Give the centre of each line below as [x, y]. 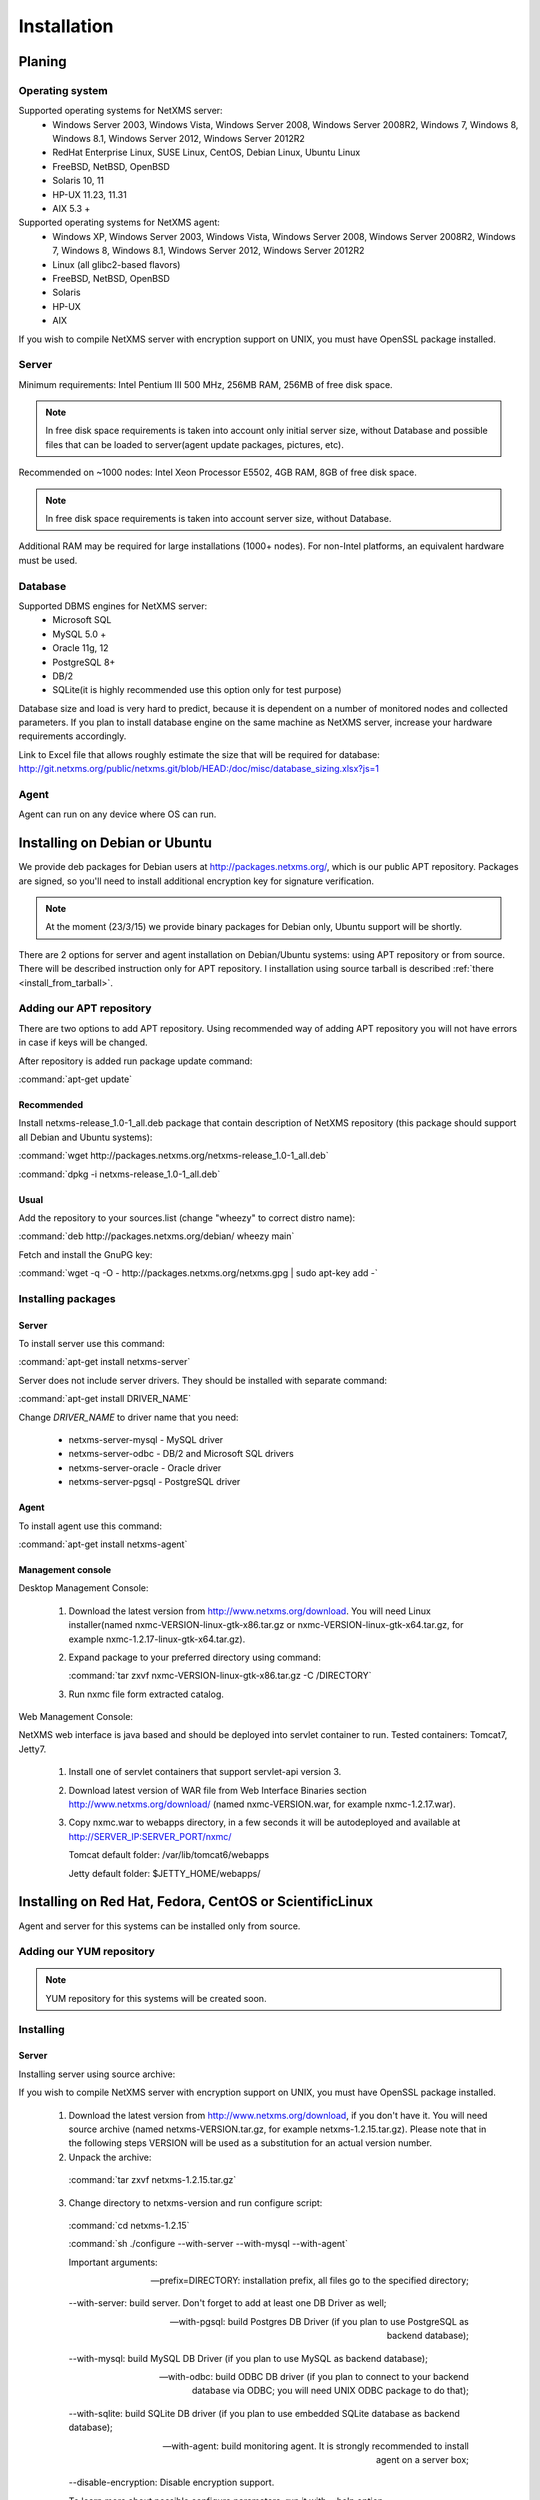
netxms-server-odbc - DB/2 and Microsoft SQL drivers [181, 1454]
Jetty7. [32, 1749]
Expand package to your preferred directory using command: [195, 1657]
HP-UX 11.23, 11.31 [89, 194]
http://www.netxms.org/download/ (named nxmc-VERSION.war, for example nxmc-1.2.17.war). [262, 1804]
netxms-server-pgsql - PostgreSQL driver [154, 1482]
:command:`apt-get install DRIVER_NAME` [105, 1399]
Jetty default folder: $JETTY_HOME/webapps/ [164, 1873]
